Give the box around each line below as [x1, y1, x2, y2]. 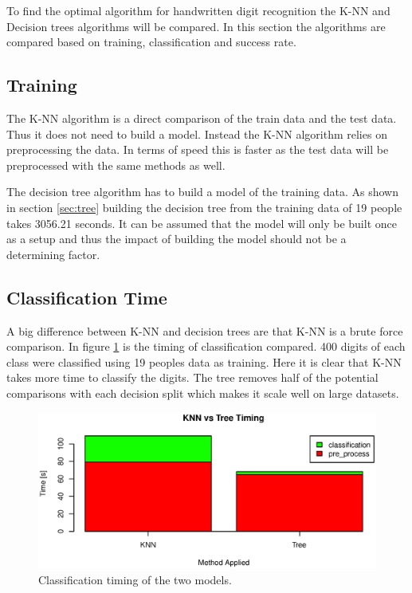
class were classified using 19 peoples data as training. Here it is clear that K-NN [6, 353, 402, 370]
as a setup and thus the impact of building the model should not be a [6, 230, 347, 247]
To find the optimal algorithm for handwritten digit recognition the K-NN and [6, 2, 390, 18]
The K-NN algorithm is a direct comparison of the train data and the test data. [6, 109, 397, 126]
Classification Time [6, 285, 167, 309]
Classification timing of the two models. [38, 571, 232, 587]
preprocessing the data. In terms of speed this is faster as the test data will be [6, 141, 389, 158]
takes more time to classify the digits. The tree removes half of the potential [6, 369, 379, 386]
